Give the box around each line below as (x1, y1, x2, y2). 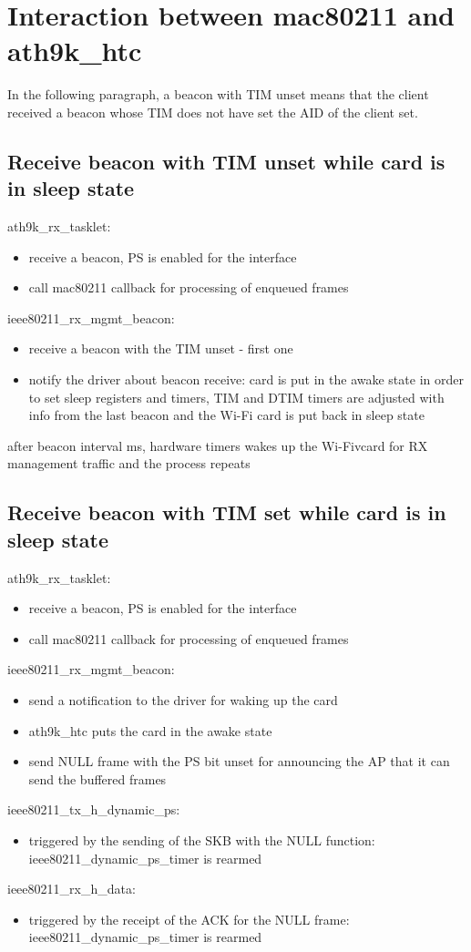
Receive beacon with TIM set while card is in (7, 498, 446, 527)
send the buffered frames (28, 769, 167, 788)
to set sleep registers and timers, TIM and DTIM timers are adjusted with (28, 387, 445, 406)
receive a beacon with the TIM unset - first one (28, 339, 293, 358)
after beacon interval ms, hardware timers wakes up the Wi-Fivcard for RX (7, 435, 428, 455)
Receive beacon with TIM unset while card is (7, 147, 445, 175)
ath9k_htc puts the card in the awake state (28, 721, 272, 740)
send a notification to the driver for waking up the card (28, 691, 338, 709)
